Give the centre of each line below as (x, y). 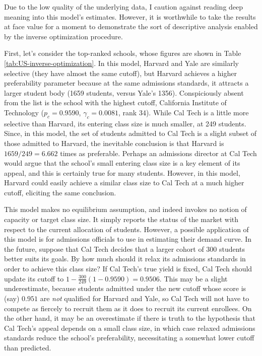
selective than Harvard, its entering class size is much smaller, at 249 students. (125, 123)
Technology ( (24, 112)
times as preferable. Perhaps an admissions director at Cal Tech (158, 153)
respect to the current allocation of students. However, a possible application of (126, 229)
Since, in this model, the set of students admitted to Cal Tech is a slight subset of (130, 133)
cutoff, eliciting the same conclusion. (60, 192)
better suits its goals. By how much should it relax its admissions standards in (125, 259)
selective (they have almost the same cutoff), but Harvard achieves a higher (120, 73)
